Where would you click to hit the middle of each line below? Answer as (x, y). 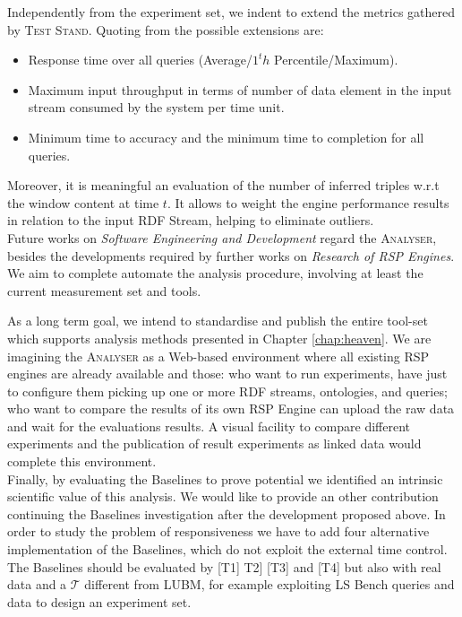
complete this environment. (82, 461)
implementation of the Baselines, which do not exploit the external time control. (227, 549)
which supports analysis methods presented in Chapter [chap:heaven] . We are (219, 338)
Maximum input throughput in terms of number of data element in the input (240, 89)
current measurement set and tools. (104, 290)
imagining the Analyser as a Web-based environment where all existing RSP (218, 356)
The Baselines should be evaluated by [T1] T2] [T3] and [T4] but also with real (224, 566)
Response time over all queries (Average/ (140, 60)
